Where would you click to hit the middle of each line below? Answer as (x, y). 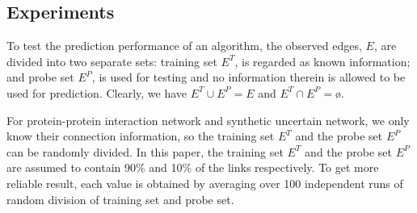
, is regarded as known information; (322, 61)
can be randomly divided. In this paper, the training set (145, 151)
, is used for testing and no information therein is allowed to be (249, 77)
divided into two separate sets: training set (112, 61)
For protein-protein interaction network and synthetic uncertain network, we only (208, 120)
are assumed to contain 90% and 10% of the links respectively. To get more (193, 167)
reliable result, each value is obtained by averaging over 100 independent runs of (205, 183)
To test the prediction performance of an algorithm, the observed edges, (184, 46)
